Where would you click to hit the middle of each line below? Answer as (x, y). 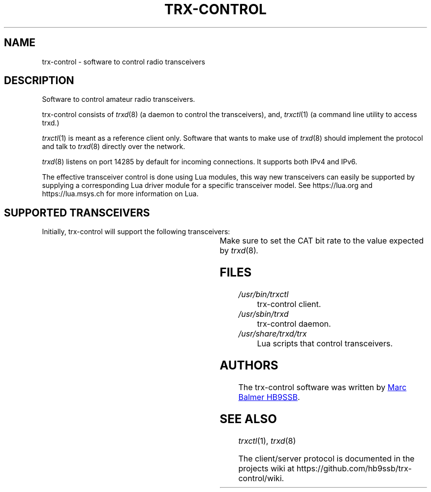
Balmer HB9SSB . (269, 397)
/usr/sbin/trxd (263, 314)
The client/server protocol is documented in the (326, 458)
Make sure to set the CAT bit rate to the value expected (322, 241)
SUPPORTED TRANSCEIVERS (77, 213)
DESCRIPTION (39, 81)
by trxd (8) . (239, 251)
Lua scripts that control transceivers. (325, 344)
